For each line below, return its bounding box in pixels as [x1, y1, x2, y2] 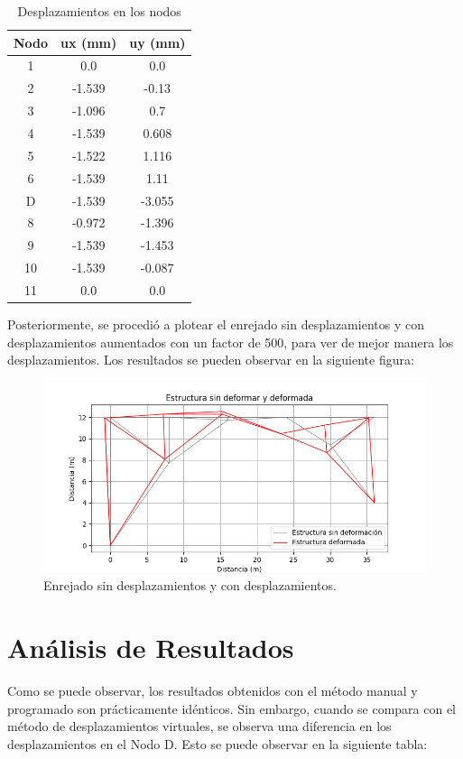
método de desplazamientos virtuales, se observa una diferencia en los [7, 717, 392, 736]
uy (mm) [129, 32, 186, 51]
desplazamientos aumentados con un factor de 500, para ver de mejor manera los [7, 332, 454, 351]
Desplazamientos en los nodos [17, 2, 181, 20]
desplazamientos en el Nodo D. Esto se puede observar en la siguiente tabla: [7, 734, 428, 753]
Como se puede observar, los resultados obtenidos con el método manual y [7, 681, 418, 700]
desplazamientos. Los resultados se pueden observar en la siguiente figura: [7, 350, 414, 369]
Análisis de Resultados [7, 629, 294, 666]
